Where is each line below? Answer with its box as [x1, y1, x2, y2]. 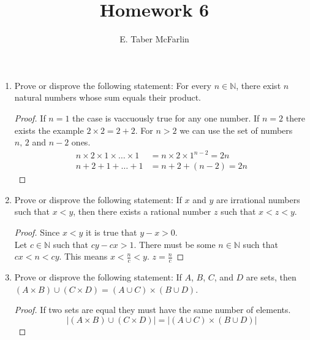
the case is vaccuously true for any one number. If [72, 111, 260, 124]
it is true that [86, 226, 137, 239]
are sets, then [246, 271, 297, 284]
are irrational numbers [216, 193, 300, 206]
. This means [59, 250, 108, 263]
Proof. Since [14, 226, 60, 239]
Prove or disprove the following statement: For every [14, 79, 211, 91]
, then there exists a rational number [73, 205, 211, 218]
